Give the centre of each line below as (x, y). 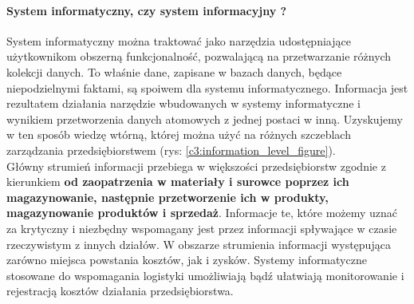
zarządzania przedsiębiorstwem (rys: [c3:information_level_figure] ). (171, 150)
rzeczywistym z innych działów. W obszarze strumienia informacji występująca (199, 244)
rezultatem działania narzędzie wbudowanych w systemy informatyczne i (183, 103)
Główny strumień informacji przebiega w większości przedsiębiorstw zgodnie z (196, 166)
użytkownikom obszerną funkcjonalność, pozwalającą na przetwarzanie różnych (199, 56)
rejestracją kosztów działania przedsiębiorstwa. (120, 291)
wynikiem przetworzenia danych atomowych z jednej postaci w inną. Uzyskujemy (205, 118)
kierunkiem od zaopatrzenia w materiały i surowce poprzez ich (178, 182)
